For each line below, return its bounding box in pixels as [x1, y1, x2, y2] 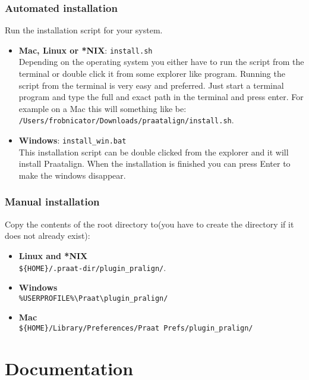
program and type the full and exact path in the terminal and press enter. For [18, 91, 304, 103]
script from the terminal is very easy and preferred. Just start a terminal [18, 79, 284, 91]
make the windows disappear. [18, 169, 126, 181]
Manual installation [5, 194, 100, 209]
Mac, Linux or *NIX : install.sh [18, 43, 153, 56]
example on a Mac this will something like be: [18, 102, 187, 114]
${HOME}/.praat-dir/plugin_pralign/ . [18, 261, 166, 273]
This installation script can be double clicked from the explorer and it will [18, 145, 289, 158]
